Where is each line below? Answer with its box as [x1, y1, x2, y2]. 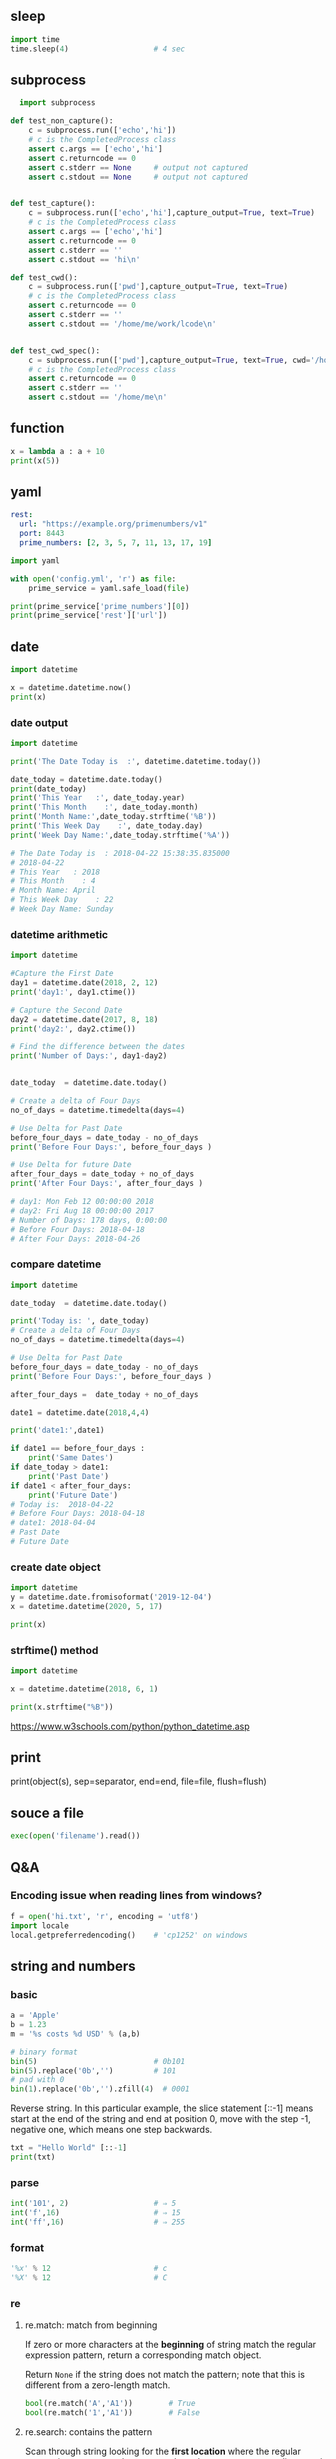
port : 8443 [19, 529, 65, 539]
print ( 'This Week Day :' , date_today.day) [10, 821, 203, 831]
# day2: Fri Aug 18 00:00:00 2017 [10, 1205, 155, 1216]
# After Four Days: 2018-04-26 [10, 1234, 141, 1244]
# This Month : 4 [10, 876, 97, 886]
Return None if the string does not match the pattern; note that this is [24, 2369, 305, 2381]
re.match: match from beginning [24, 2319, 158, 2331]
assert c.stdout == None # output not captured [28, 172, 248, 182]
